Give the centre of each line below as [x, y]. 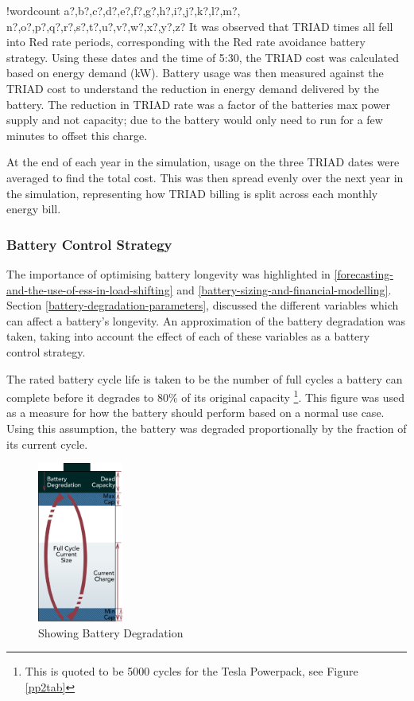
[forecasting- [364, 273]
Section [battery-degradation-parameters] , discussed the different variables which [203, 305]
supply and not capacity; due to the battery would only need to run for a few [195, 120]
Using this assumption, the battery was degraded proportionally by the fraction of [207, 428]
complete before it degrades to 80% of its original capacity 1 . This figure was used [206, 396]
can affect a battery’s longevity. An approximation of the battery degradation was [206, 320]
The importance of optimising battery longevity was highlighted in [168, 273]
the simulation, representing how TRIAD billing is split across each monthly [192, 193]
